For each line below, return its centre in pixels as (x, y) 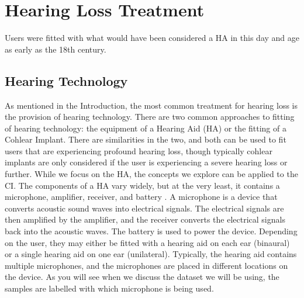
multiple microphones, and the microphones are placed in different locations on (146, 265)
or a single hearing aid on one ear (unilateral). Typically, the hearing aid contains (151, 254)
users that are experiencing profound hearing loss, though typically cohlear (139, 150)
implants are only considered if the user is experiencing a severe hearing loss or (146, 162)
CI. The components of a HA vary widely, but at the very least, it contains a (142, 185)
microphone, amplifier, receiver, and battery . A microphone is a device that (141, 197)
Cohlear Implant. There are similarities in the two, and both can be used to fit (146, 139)
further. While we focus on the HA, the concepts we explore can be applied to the (151, 174)
